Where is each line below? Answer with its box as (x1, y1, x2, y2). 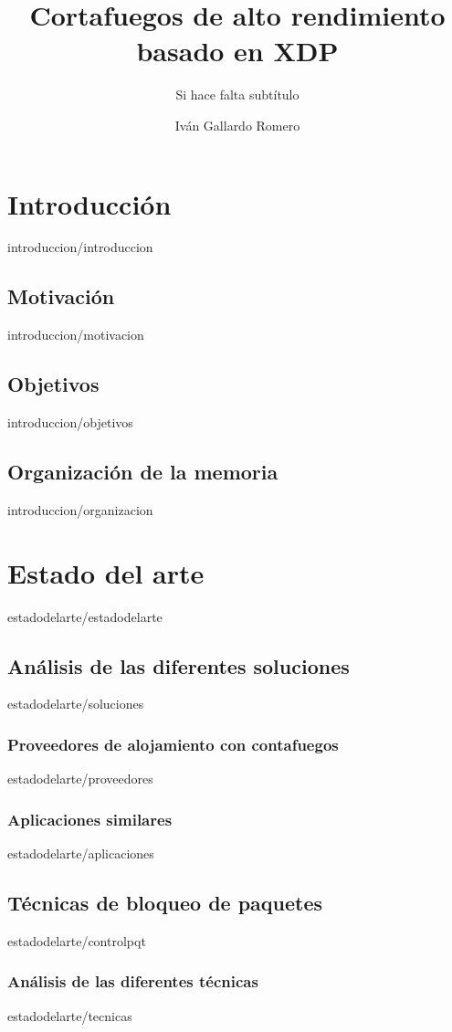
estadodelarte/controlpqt (7, 931, 146, 950)
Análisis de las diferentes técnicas (7, 970, 258, 993)
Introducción (7, 184, 172, 222)
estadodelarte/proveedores (7, 769, 153, 788)
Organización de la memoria (7, 458, 279, 486)
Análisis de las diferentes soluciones (7, 651, 350, 679)
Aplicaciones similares (7, 807, 173, 830)
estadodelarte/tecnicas (7, 1006, 132, 1025)
